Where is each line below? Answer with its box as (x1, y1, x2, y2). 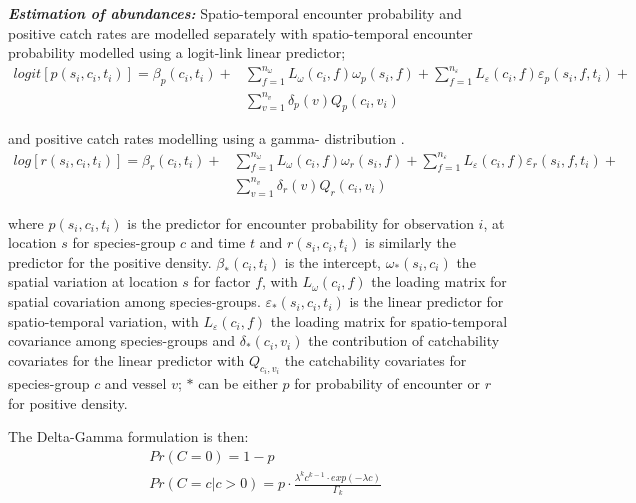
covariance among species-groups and (8, 330, 236, 351)
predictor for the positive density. (8, 251, 212, 272)
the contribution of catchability (308, 330, 500, 351)
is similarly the (365, 232, 456, 253)
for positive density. (8, 392, 128, 413)
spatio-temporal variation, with (8, 310, 199, 331)
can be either (198, 373, 278, 394)
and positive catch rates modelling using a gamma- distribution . (8, 128, 405, 149)
